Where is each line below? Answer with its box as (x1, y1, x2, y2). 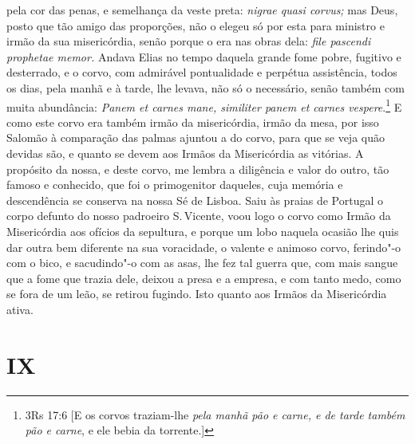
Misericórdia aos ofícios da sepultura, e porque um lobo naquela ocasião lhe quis (6, 222, 399, 239)
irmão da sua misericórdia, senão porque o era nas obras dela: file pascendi (6, 33, 371, 49)
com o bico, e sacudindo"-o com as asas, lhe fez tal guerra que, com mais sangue (6, 254, 398, 271)
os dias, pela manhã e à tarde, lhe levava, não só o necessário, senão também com (6, 79, 405, 96)
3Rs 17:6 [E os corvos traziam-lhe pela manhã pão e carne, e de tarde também (25, 406, 405, 422)
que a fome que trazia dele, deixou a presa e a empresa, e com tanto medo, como (6, 269, 401, 286)
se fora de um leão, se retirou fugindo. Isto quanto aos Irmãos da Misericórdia (6, 285, 387, 302)
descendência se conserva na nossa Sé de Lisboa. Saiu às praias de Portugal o (6, 191, 384, 208)
